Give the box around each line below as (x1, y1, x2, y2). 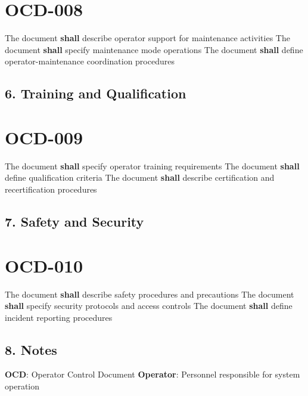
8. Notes (5, 340, 57, 358)
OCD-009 (5, 125, 83, 149)
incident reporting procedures (5, 311, 113, 323)
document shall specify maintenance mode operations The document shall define (5, 43, 303, 55)
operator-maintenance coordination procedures (5, 55, 175, 67)
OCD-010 (5, 253, 83, 277)
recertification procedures (5, 183, 97, 195)
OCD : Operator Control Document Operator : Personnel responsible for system (5, 368, 300, 380)
